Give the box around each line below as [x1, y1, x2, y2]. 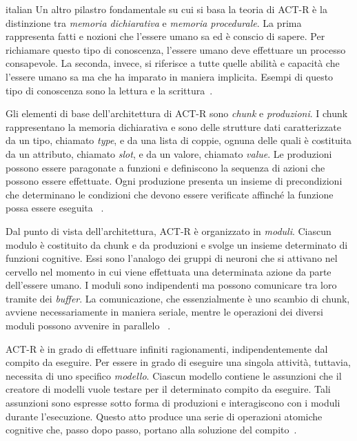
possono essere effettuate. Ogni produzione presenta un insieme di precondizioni [6, 174, 343, 188]
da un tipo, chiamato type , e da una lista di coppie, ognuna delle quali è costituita [6, 133, 352, 147]
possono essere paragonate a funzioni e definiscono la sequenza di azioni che [6, 160, 325, 174]
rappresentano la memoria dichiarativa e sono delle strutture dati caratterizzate [6, 119, 342, 134]
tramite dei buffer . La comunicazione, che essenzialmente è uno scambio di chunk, [6, 291, 350, 305]
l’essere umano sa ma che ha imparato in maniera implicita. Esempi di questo [6, 69, 334, 83]
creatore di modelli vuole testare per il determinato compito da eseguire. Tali [6, 382, 331, 396]
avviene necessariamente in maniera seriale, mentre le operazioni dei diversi [6, 305, 323, 319]
